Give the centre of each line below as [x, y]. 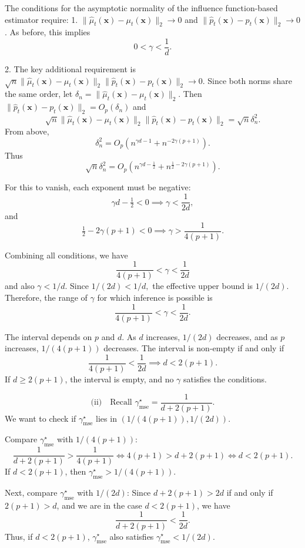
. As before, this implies [48, 32]
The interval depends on [48, 336]
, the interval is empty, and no [119, 379]
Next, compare [31, 492]
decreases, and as [247, 336]
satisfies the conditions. [225, 379]
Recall [121, 403]
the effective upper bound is [203, 286]
